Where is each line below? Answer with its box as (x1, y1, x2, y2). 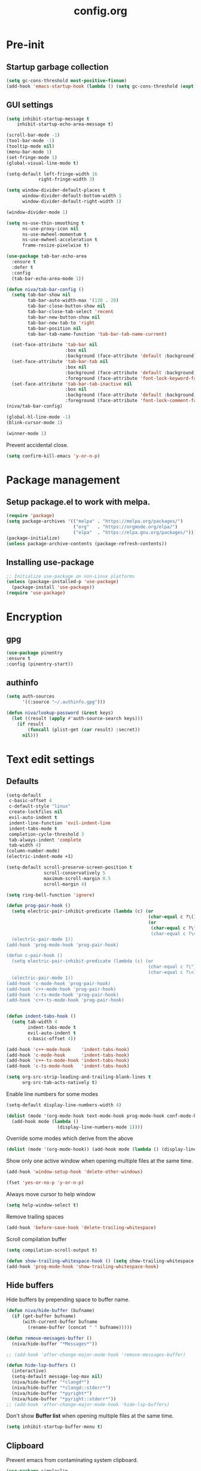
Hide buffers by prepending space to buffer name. (6, 1296, 130, 1303)
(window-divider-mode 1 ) (6, 209, 68, 215)
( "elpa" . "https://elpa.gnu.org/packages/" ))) (72, 530, 197, 536)
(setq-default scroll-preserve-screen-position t (6, 864, 133, 870)
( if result (17, 721, 44, 727)
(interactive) (11, 1368, 47, 1374)
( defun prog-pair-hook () (6, 903, 71, 909)
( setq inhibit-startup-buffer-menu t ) (6, 1424, 103, 1430)
